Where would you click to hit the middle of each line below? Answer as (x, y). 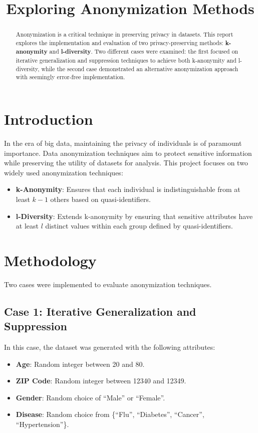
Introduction (49, 119)
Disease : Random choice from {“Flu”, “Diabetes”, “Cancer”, (110, 414)
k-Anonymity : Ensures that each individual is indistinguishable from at (128, 189)
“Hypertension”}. (42, 424)
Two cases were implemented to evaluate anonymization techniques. (108, 284)
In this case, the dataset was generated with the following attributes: (110, 347)
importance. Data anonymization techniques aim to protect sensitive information (128, 153)
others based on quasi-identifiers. (100, 199)
